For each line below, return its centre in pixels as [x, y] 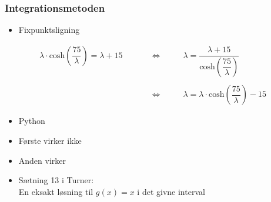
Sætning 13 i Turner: [56, 180]
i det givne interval [171, 191]
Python [32, 121]
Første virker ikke [50, 140]
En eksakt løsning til [56, 191]
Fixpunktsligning [49, 30]
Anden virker [42, 160]
